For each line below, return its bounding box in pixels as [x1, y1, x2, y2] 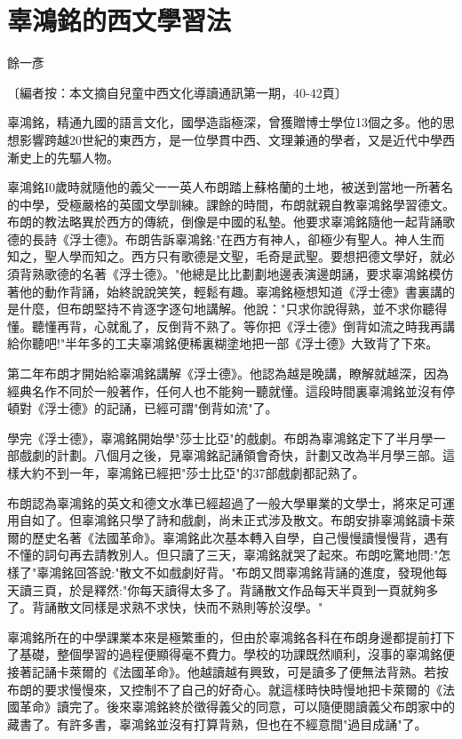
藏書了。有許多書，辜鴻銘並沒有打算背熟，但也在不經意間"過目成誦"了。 [7, 714, 427, 733]
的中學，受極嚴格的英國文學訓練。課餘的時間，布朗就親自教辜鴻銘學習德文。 [7, 195, 455, 213]
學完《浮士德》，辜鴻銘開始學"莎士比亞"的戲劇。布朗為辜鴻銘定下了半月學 [7, 428, 434, 447]
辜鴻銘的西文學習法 [7, 2, 232, 38]
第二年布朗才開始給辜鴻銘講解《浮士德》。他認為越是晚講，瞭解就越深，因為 [7, 364, 449, 383]
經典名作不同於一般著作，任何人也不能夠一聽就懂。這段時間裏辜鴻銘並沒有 [7, 381, 442, 400]
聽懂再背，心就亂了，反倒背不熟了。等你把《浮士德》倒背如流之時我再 [31, 316, 442, 335]
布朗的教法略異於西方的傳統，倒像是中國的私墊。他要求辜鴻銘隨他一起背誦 [7, 212, 442, 231]
